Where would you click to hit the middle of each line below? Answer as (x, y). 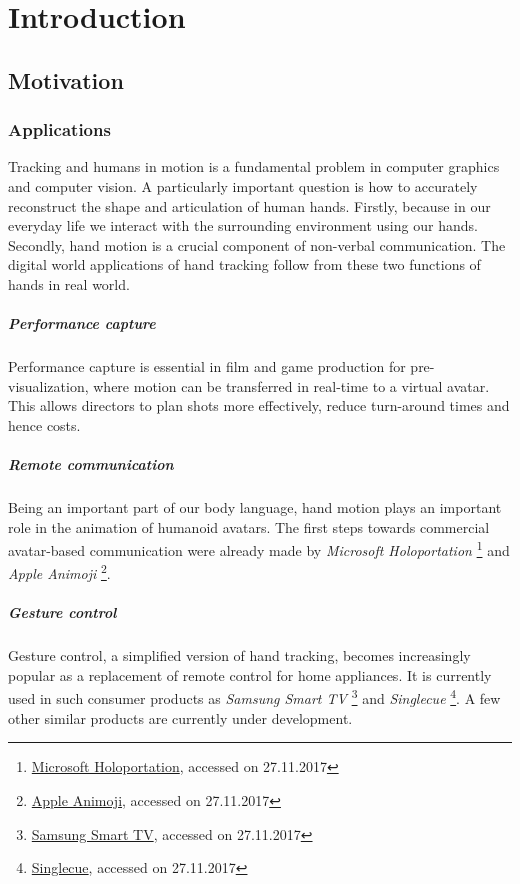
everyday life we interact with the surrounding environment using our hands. (243, 225)
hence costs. (44, 424)
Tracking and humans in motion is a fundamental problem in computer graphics (254, 166)
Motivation (66, 79)
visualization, (48, 385)
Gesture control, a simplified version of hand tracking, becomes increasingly (239, 655)
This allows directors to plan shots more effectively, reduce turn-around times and (259, 405)
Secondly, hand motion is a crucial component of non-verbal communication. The (257, 244)
